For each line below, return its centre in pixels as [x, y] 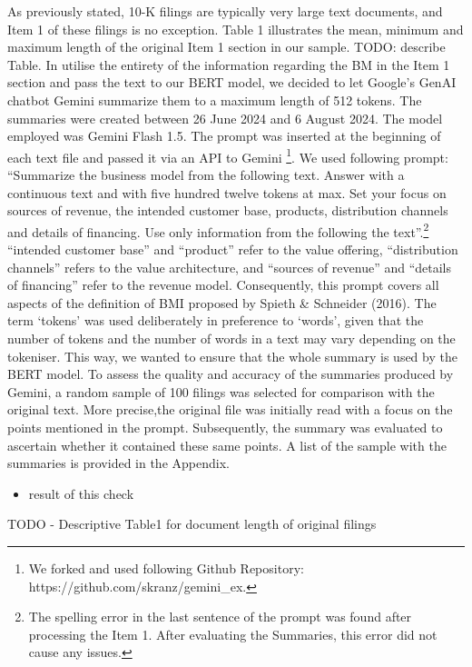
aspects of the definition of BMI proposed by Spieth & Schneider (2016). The [222, 302]
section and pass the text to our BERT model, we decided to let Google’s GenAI [232, 82]
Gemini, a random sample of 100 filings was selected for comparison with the [221, 391]
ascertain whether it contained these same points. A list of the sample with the [227, 445]
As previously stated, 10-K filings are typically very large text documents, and [225, 11]
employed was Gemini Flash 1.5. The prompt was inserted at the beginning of [224, 136]
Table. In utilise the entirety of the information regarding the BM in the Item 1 [229, 64]
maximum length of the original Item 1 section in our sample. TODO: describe [226, 47]
